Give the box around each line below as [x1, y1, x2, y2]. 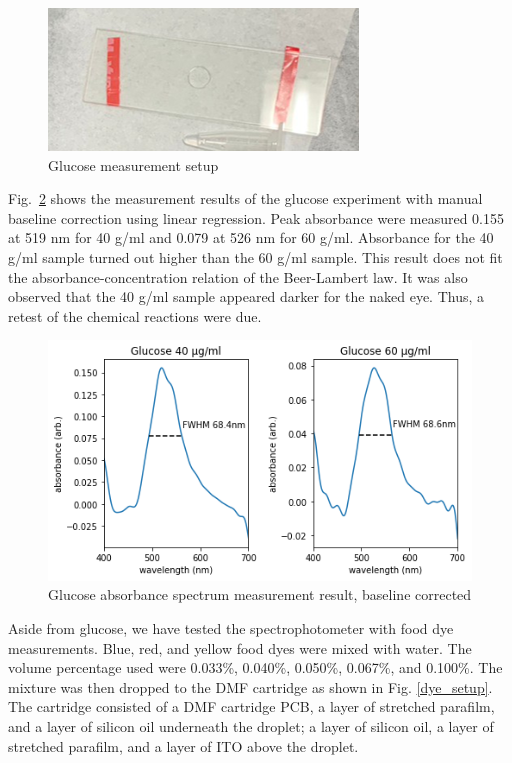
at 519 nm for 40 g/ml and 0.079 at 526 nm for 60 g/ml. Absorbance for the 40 [8, 227, 494, 248]
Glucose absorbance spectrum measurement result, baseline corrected [48, 584, 472, 605]
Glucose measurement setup [48, 154, 219, 175]
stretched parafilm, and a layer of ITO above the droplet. [8, 735, 359, 756]
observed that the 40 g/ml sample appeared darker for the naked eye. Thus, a [8, 286, 485, 307]
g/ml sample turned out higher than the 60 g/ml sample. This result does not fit [8, 246, 503, 267]
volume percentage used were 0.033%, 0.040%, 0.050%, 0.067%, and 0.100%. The [8, 657, 503, 678]
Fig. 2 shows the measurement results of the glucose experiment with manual [8, 188, 483, 209]
